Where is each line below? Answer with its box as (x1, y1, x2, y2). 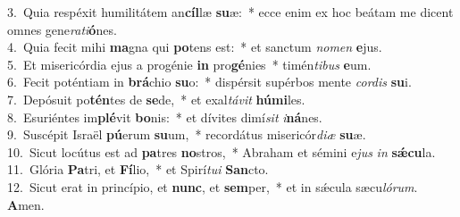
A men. (7, 195, 45, 213)
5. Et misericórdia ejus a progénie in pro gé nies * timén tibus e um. (7, 54, 372, 73)
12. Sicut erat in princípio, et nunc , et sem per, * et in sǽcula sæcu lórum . (7, 177, 418, 196)
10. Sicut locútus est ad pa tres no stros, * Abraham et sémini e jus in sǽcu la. (7, 142, 436, 161)
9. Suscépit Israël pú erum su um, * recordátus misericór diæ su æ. (7, 125, 366, 144)
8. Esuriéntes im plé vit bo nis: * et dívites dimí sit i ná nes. (7, 107, 322, 126)
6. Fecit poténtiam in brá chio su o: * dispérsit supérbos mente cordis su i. (7, 72, 412, 91)
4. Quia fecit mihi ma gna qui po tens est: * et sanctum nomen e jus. (7, 38, 382, 56)
